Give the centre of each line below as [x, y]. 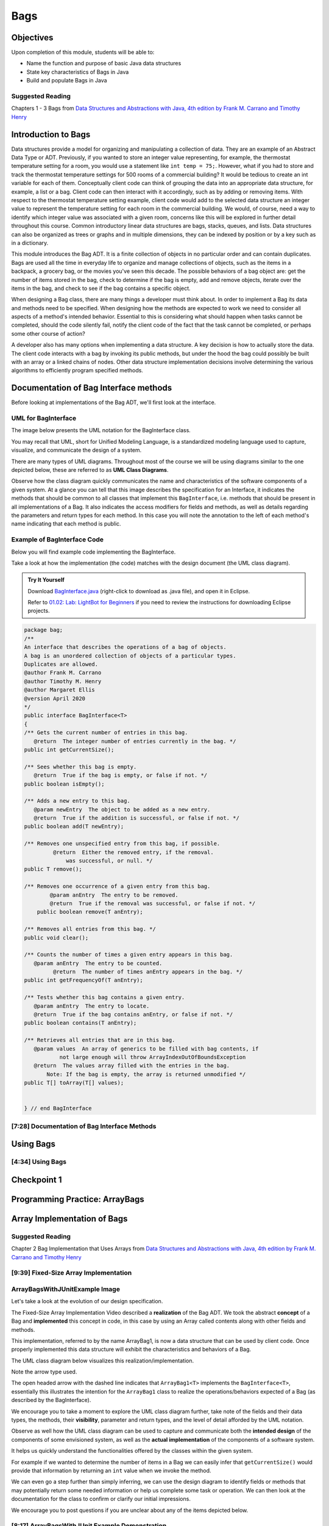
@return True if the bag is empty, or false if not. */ [121, 776]
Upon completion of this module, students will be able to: [83, 52]
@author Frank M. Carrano [63, 673]
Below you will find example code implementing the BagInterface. [94, 552]
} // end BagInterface [58, 1108]
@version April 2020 [55, 698]
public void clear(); [56, 938]
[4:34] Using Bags [39, 1162]
